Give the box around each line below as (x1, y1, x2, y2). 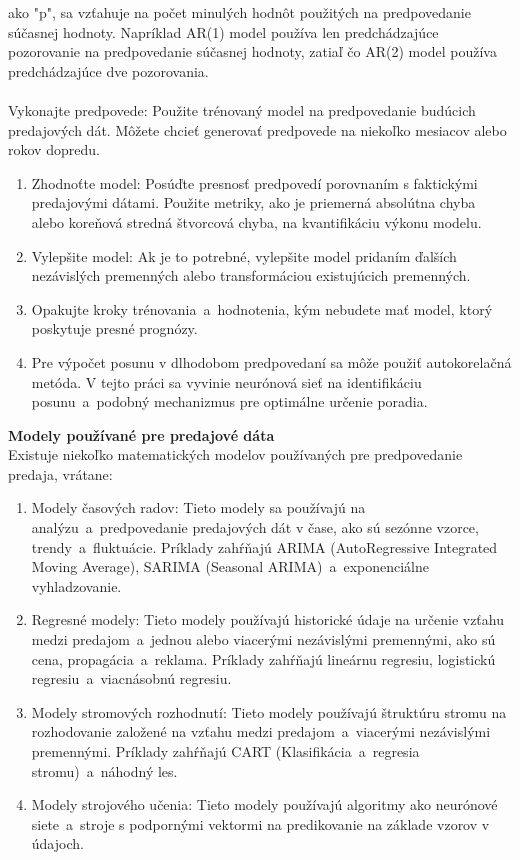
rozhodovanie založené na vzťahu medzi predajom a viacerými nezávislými (31, 721, 491, 742)
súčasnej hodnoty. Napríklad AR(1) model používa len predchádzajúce (8, 21, 439, 42)
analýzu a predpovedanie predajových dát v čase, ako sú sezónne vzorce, (31, 517, 479, 538)
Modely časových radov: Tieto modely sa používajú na (31, 497, 366, 518)
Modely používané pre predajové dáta (8, 424, 275, 445)
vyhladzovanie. (31, 575, 122, 596)
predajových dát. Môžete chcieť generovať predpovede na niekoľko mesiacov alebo (8, 119, 507, 140)
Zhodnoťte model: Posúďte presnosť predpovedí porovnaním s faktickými (31, 172, 478, 193)
